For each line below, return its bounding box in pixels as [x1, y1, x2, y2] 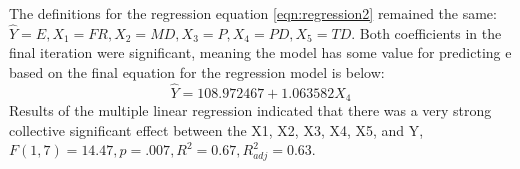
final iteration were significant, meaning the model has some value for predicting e [9, 42, 512, 63]
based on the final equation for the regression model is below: [9, 62, 385, 82]
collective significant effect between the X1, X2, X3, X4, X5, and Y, [9, 119, 424, 140]
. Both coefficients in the [351, 22, 502, 43]
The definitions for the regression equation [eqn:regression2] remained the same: [9, 3, 497, 23]
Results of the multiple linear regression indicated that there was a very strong [9, 100, 492, 121]
